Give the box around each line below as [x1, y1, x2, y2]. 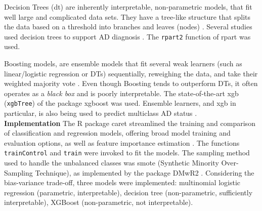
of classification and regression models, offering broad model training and [4, 128, 231, 138]
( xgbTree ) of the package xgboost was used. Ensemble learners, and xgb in [4, 98, 236, 108]
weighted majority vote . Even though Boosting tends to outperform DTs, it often [4, 78, 258, 89]
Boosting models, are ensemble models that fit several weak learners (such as [4, 58, 242, 69]
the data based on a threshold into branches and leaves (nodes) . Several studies [4, 21, 252, 32]
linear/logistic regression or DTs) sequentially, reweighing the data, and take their [4, 68, 258, 78]
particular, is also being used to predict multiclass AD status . [4, 108, 197, 118]
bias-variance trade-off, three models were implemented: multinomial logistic [4, 177, 241, 188]
